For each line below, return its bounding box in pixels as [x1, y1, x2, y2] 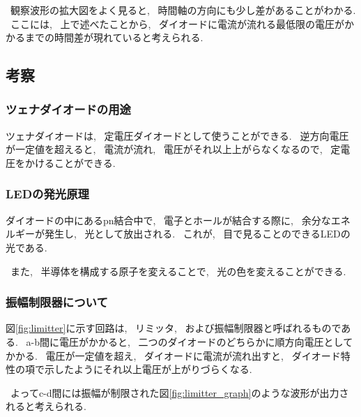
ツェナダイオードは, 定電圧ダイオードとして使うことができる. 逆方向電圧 [6, 128, 349, 142]
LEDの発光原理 [6, 185, 89, 203]
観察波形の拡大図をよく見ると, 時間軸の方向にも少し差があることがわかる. [10, 3, 356, 17]
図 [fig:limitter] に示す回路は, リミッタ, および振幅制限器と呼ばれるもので [6, 321, 341, 335]
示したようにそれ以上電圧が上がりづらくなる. [44, 362, 252, 376]
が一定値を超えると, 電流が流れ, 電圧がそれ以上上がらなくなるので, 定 [6, 142, 341, 156]
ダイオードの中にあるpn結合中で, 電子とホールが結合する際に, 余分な [6, 212, 331, 227]
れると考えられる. [6, 399, 86, 414]
